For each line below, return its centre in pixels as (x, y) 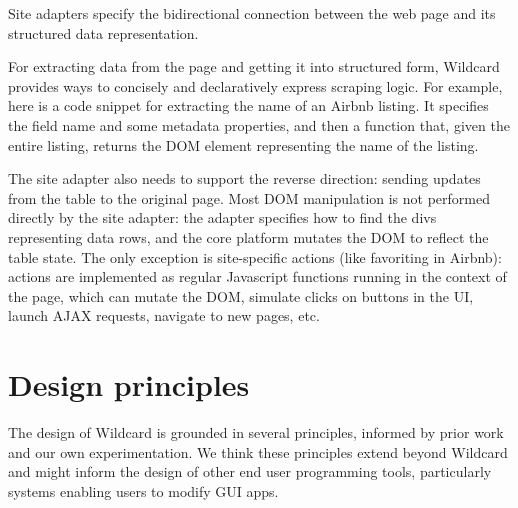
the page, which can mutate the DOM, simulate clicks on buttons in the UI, (241, 295)
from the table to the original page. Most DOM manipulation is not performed (249, 197)
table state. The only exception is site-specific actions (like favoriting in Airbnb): (255, 256)
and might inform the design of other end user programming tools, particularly (250, 471)
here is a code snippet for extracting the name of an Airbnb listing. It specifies (248, 105)
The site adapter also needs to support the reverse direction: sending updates (244, 178)
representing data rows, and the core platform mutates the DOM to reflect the (248, 236)
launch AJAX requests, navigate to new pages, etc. (164, 315)
